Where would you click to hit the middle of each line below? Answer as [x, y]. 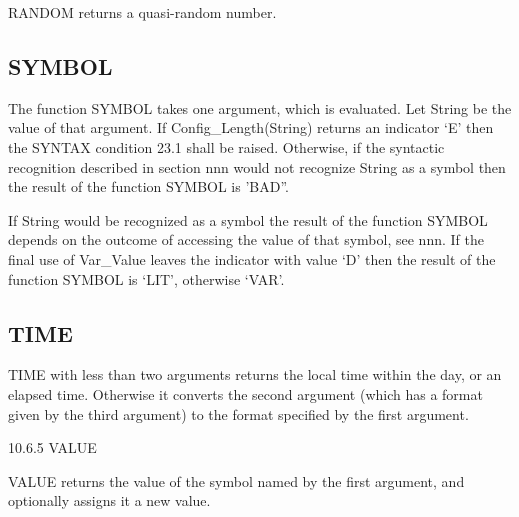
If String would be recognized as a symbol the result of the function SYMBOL [248, 219]
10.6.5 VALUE [52, 447]
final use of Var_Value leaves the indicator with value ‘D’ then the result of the [252, 258]
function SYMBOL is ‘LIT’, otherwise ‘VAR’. [146, 278]
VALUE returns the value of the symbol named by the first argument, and [236, 480]
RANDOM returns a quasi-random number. [142, 12]
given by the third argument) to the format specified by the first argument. [238, 413]
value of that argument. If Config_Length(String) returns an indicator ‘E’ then [251, 127]
